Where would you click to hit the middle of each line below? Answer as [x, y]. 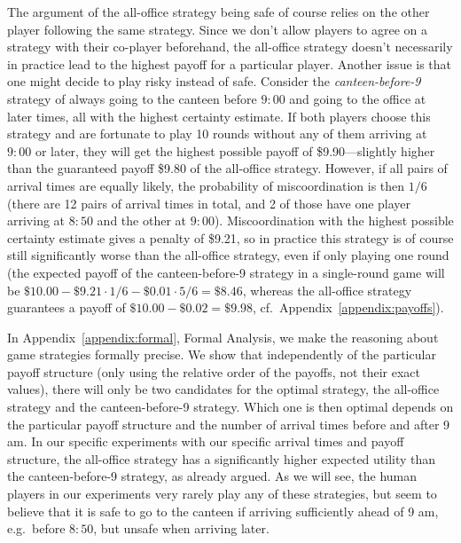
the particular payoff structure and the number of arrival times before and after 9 [229, 424]
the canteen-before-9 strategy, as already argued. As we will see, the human [212, 476]
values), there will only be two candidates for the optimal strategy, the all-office [223, 389]
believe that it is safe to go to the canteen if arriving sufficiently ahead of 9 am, [223, 511]
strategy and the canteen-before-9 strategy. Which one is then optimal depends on [230, 407]
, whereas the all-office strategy [327, 290]
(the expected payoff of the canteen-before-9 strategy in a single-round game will [226, 272]
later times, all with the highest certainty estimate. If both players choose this [219, 116]
